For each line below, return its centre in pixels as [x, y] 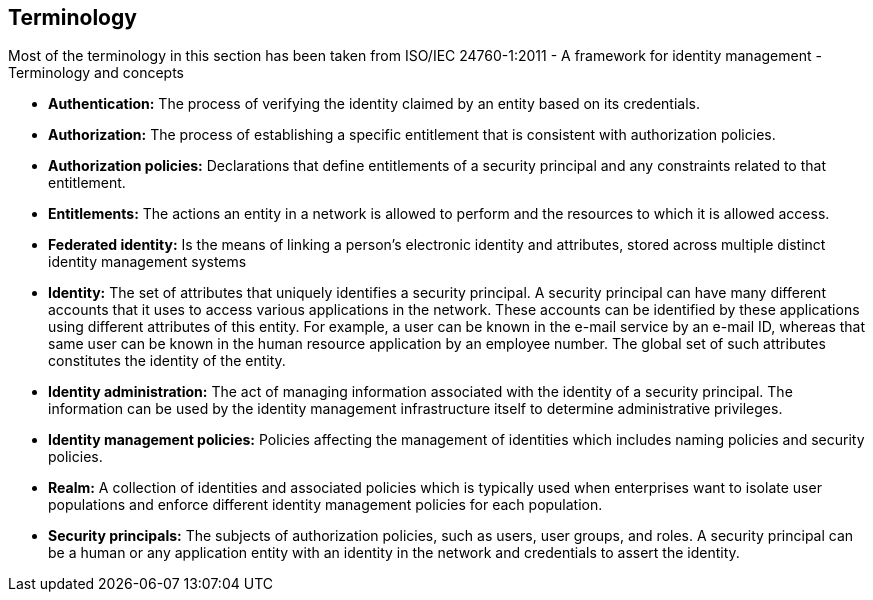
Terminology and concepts [96, 73]
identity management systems [147, 262]
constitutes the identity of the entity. [167, 361]
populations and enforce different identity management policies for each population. [325, 505]
